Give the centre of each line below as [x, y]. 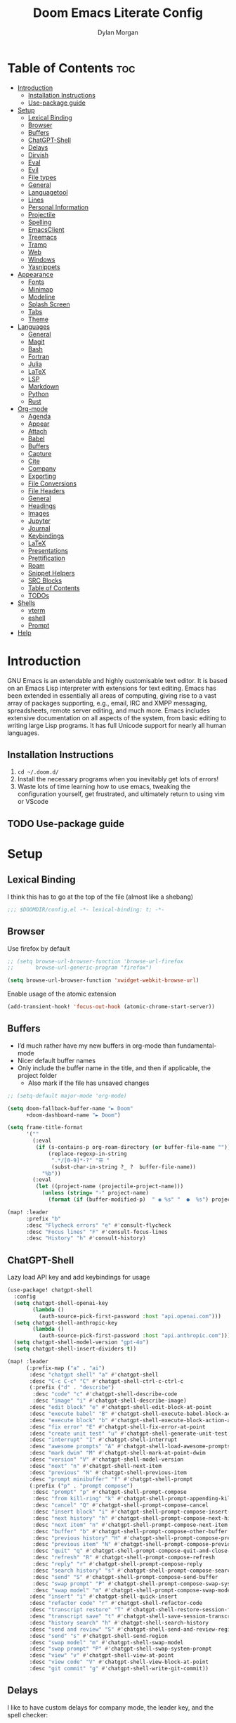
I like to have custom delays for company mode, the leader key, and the [111, 1707]
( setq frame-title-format [45, 1128]
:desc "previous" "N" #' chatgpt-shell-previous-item [108, 1472]
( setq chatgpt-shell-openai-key [61, 1303]
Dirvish [38, 155]
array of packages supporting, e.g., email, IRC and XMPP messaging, [107, 703]
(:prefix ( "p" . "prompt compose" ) [81, 1485]
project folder [37, 1075]
